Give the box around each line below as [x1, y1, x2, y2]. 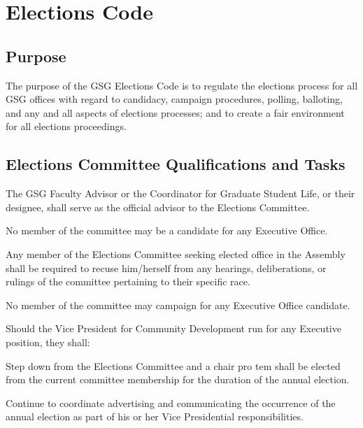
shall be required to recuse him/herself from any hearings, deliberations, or [6, 260, 327, 275]
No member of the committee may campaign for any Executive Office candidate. [6, 297, 350, 312]
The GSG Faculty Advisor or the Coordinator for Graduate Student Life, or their [6, 186, 355, 201]
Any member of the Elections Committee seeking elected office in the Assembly [6, 246, 346, 261]
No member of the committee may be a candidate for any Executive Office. [6, 223, 328, 238]
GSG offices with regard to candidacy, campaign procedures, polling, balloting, [6, 92, 343, 106]
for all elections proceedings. [6, 119, 127, 134]
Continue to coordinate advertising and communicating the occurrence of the [6, 395, 336, 410]
